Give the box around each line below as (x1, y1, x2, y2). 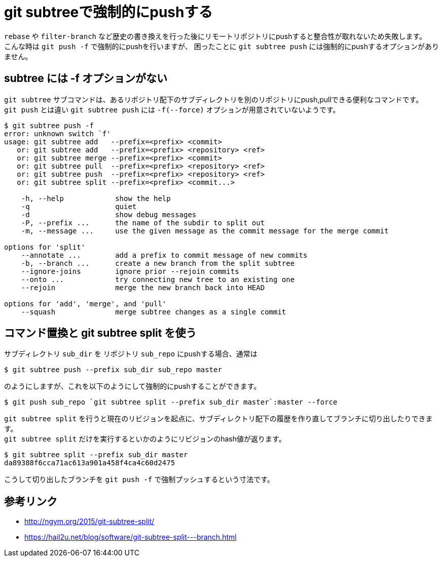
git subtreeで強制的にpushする (4, 4, 213, 21)
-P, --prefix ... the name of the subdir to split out (21, 218, 265, 227)
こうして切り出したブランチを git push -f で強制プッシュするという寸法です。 (4, 475, 274, 484)
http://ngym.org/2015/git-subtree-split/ (24, 517, 155, 526)
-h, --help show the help (21, 194, 171, 203)
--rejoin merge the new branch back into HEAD (21, 283, 265, 292)
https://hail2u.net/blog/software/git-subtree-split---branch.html (24, 533, 237, 542)
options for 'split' (4, 243, 86, 251)
